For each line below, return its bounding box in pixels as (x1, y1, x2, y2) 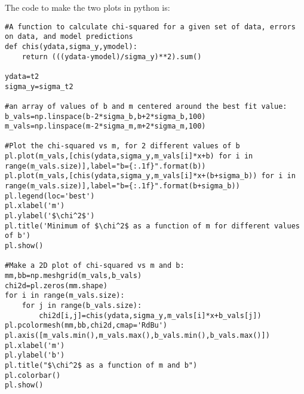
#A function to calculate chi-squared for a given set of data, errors (5, 22, 296, 31)
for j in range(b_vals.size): (22, 301, 142, 310)
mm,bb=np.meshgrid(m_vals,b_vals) (5, 271, 142, 280)
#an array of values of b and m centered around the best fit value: (5, 102, 287, 111)
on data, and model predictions (5, 32, 133, 41)
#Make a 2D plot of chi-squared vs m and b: (5, 261, 185, 270)
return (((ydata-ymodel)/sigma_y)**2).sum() (22, 52, 202, 61)
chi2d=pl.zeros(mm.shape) (5, 281, 108, 290)
